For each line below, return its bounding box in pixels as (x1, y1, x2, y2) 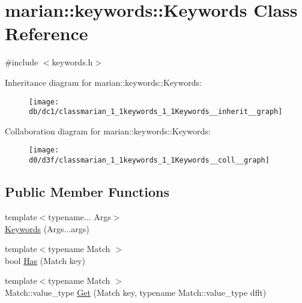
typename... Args (48, 210, 111, 223)
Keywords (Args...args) (5, 222, 89, 235)
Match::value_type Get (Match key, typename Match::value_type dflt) (5, 286, 267, 298)
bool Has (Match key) (5, 254, 85, 266)
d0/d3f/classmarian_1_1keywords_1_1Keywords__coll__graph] (29, 156, 270, 165)
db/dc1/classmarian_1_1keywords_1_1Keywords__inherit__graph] (29, 107, 283, 116)
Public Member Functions (5, 182, 169, 201)
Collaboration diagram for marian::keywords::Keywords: (5, 124, 211, 137)
